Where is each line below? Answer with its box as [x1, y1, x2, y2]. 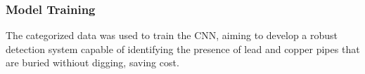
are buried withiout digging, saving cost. [6, 55, 179, 70]
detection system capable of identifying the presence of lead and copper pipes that [6, 41, 360, 56]
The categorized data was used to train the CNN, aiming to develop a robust [6, 28, 338, 43]
